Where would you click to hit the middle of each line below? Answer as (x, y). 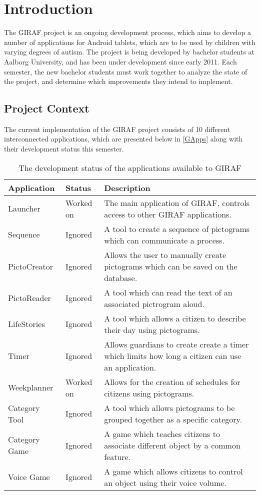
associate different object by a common (172, 445)
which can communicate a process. (164, 240)
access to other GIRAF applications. (168, 214)
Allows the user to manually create (165, 254)
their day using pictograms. (152, 329)
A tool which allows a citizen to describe (175, 318)
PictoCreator (31, 266)
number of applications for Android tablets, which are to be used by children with (130, 42)
